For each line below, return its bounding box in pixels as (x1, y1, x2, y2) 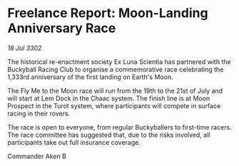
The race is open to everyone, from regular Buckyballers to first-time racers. (7, 123, 232, 131)
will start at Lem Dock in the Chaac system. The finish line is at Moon (7, 94, 210, 103)
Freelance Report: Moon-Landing (7, 5, 208, 21)
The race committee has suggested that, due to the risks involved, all (7, 130, 210, 139)
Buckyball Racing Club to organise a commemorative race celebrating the (7, 65, 224, 73)
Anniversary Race (7, 20, 116, 36)
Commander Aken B (7, 152, 66, 160)
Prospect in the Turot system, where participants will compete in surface (7, 101, 221, 110)
